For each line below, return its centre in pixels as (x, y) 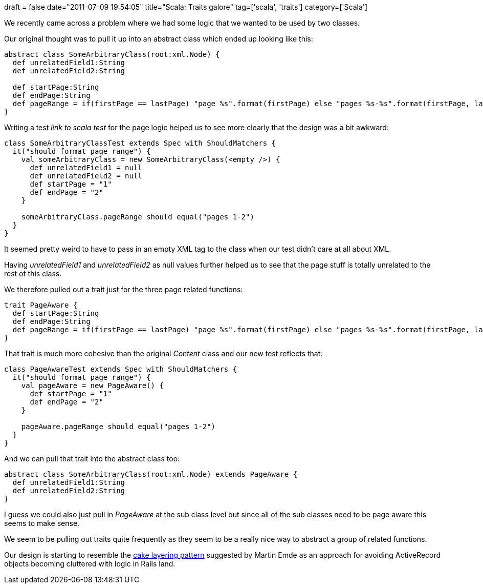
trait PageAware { (41, 305)
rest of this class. (33, 273)
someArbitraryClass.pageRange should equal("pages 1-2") (138, 217)
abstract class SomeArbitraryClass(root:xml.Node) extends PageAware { (151, 474)
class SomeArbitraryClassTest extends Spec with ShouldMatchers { (140, 143)
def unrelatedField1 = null (86, 168)
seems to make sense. (42, 523)
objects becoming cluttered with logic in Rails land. (90, 564)
